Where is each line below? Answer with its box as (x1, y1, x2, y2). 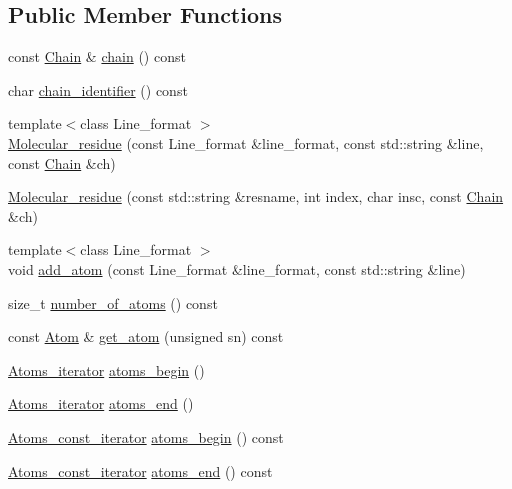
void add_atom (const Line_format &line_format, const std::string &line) (8, 258, 466, 279)
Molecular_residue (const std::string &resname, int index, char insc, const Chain (8, 186, 504, 207)
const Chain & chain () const (8, 46, 186, 67)
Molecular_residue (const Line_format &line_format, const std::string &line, (8, 132, 484, 153)
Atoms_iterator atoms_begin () (8, 359, 205, 380)
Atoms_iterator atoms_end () (8, 393, 194, 414)
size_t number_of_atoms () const (8, 292, 218, 313)
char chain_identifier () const (8, 79, 188, 100)
